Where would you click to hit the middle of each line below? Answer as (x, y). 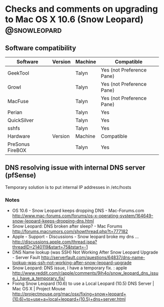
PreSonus (19, 144)
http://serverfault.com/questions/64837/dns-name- (93, 257)
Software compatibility (41, 48)
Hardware (19, 136)
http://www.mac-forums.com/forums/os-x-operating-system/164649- (83, 216)
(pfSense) (21, 175)
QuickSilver (21, 120)
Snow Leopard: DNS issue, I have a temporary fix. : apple (70, 268)
